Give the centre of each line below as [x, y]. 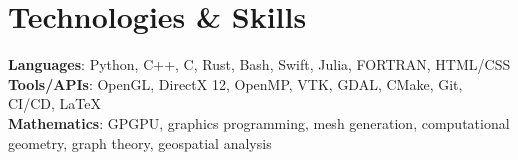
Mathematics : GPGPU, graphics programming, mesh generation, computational [259, 122]
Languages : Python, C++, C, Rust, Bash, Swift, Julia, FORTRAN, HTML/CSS [259, 64]
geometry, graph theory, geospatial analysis [140, 142]
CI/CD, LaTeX [54, 103]
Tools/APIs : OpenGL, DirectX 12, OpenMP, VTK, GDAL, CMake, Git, [235, 83]
